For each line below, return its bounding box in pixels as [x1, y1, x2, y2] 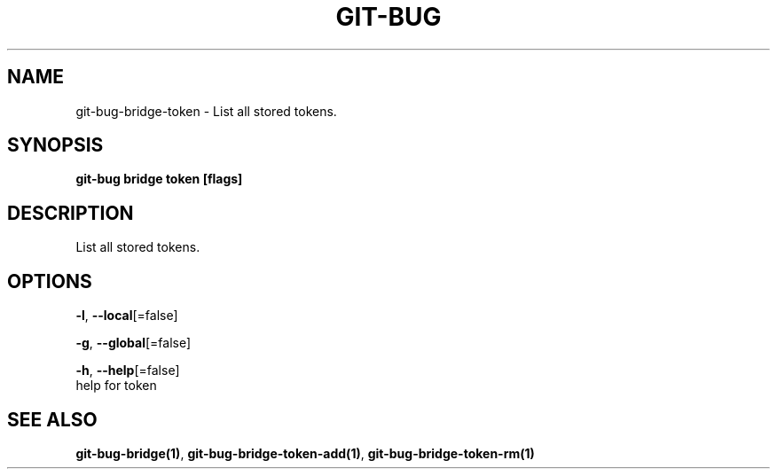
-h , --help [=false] [75, 363, 180, 378]
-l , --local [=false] [75, 308, 178, 324]
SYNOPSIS [7, 134, 104, 157]
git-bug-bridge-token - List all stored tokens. [75, 103, 337, 119]
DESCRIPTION [7, 201, 134, 224]
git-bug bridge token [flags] [75, 171, 243, 187]
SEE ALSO [7, 408, 98, 431]
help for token [75, 378, 157, 394]
